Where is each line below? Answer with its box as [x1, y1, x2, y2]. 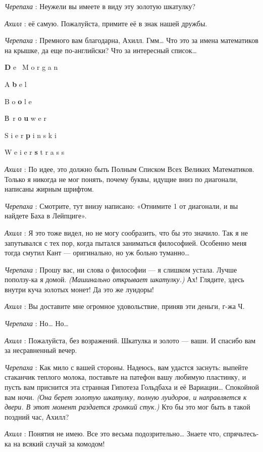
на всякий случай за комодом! [13, 438, 105, 448]
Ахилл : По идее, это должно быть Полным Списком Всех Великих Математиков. [5, 163, 254, 174]
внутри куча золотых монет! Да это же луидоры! [5, 284, 154, 294]
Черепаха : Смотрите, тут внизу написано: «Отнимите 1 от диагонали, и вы [5, 200, 238, 211]
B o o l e [5, 96, 32, 106]
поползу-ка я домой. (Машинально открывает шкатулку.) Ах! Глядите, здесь [5, 274, 244, 285]
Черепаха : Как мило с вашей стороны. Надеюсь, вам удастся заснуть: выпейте [5, 361, 248, 372]
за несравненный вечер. [5, 345, 77, 355]
